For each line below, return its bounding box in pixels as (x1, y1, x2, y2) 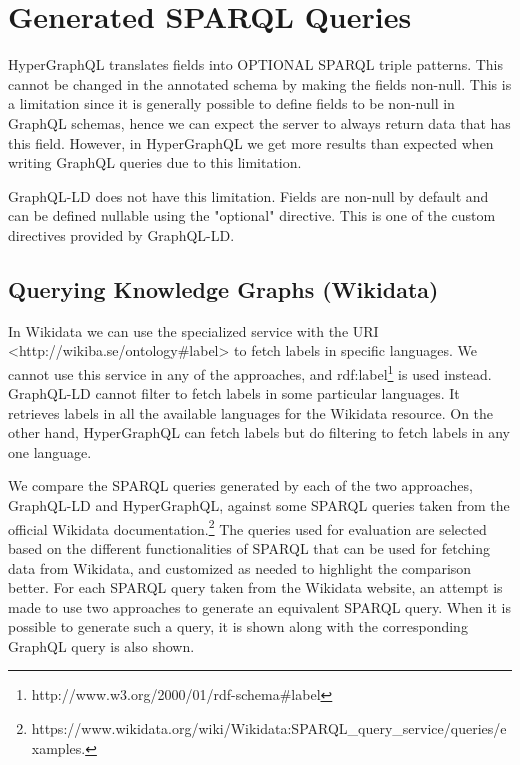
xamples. (31, 737, 86, 758)
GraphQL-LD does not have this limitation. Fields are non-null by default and (8, 185, 489, 206)
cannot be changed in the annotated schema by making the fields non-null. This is (8, 73, 512, 94)
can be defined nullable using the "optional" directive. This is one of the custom (8, 205, 496, 226)
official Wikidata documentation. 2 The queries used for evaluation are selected (8, 515, 487, 539)
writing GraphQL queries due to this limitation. (8, 152, 302, 173)
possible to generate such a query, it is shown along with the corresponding (8, 616, 468, 637)
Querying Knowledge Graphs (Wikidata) (8, 273, 439, 304)
